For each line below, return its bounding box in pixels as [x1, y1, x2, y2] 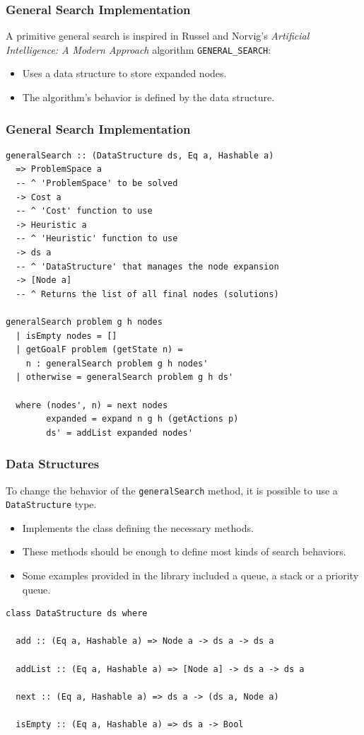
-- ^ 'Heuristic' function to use [16, 233, 178, 244]
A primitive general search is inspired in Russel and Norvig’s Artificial [6, 28, 310, 43]
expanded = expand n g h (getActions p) [46, 414, 239, 424]
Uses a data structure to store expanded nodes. [22, 66, 227, 81]
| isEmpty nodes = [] [16, 330, 117, 341]
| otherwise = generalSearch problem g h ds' [16, 372, 234, 383]
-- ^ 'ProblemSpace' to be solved [16, 178, 178, 189]
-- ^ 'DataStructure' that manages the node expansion [16, 261, 279, 272]
